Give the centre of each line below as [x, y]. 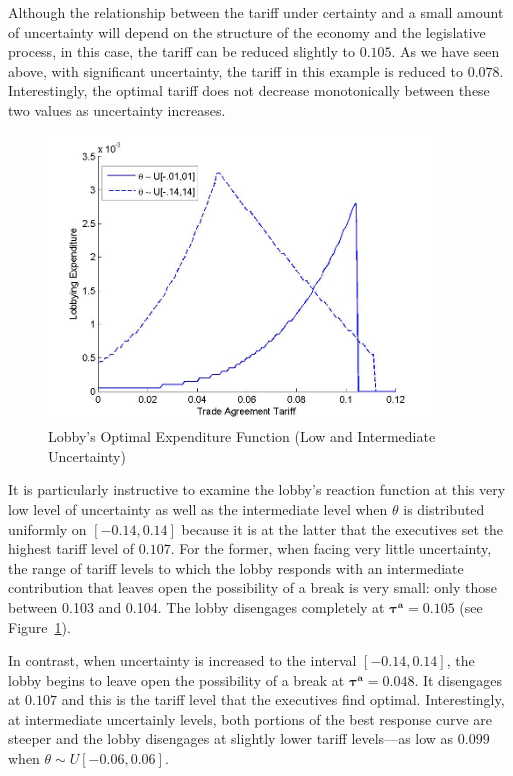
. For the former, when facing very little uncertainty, [331, 548]
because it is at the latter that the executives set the [342, 528]
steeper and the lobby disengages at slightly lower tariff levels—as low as [231, 738]
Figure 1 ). [39, 626]
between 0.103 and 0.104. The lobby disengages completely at [196, 606]
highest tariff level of [71, 548]
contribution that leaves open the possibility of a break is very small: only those [253, 587]
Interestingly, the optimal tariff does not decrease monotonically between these [249, 90]
